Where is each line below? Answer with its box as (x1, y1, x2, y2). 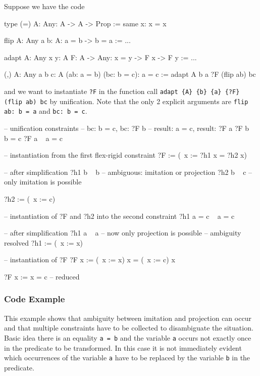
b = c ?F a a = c (4, 132, 63, 143)
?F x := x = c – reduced (4, 271, 80, 281)
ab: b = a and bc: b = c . (4, 106, 87, 116)
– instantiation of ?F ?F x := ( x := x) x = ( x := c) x (4, 254, 175, 265)
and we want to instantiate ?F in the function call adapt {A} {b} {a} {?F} (4, 85, 240, 96)
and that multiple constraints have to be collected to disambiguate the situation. (4, 322, 253, 333)
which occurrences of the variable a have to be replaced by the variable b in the (4, 352, 250, 363)
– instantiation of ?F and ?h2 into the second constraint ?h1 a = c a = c (4, 210, 235, 221)
